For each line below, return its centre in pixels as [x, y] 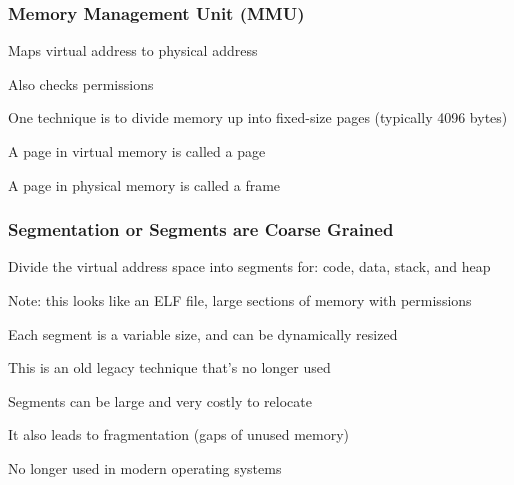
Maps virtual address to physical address [133, 50]
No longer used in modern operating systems [145, 467]
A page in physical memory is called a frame [144, 184]
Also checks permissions [81, 83]
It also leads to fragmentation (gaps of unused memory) [179, 434]
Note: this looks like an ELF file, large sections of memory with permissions [240, 300]
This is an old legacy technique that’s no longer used [169, 367]
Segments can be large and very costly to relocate [160, 400]
